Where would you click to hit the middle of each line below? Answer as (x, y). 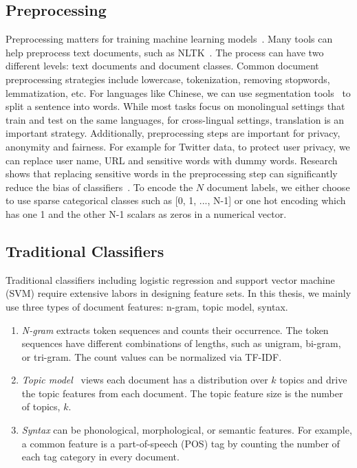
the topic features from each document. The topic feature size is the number (182, 393)
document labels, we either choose (278, 187)
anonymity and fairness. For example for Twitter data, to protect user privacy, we (178, 146)
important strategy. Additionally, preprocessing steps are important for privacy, (173, 133)
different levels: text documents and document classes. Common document (162, 66)
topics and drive (313, 380)
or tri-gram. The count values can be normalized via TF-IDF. (152, 356)
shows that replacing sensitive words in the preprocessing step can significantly (172, 174)
